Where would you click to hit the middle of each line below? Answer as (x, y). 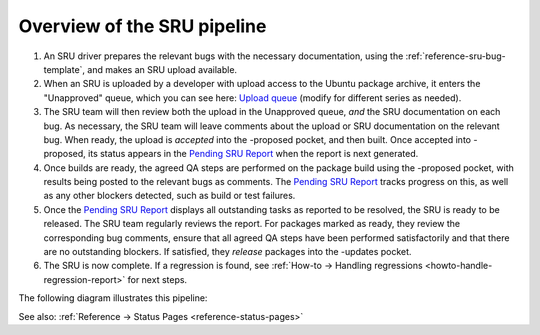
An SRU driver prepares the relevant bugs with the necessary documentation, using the (223, 56)
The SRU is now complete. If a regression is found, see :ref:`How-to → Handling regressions (233, 266)
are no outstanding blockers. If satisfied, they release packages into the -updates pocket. (227, 252)
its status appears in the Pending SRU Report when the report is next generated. (253, 154)
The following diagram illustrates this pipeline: (113, 298)
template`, (64, 69)
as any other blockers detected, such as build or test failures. (169, 196)
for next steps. (157, 279)
